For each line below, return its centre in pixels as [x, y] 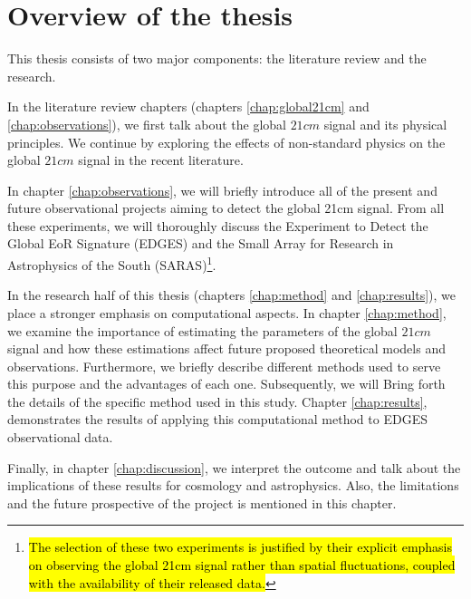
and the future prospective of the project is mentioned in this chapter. [202, 502]
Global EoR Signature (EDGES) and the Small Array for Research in [201, 243]
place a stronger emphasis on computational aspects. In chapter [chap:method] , [227, 312]
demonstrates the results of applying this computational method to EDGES [217, 419]
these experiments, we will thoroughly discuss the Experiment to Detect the [218, 225]
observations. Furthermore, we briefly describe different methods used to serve [224, 366]
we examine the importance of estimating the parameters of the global [202, 330]
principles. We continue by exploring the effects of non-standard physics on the [226, 142]
